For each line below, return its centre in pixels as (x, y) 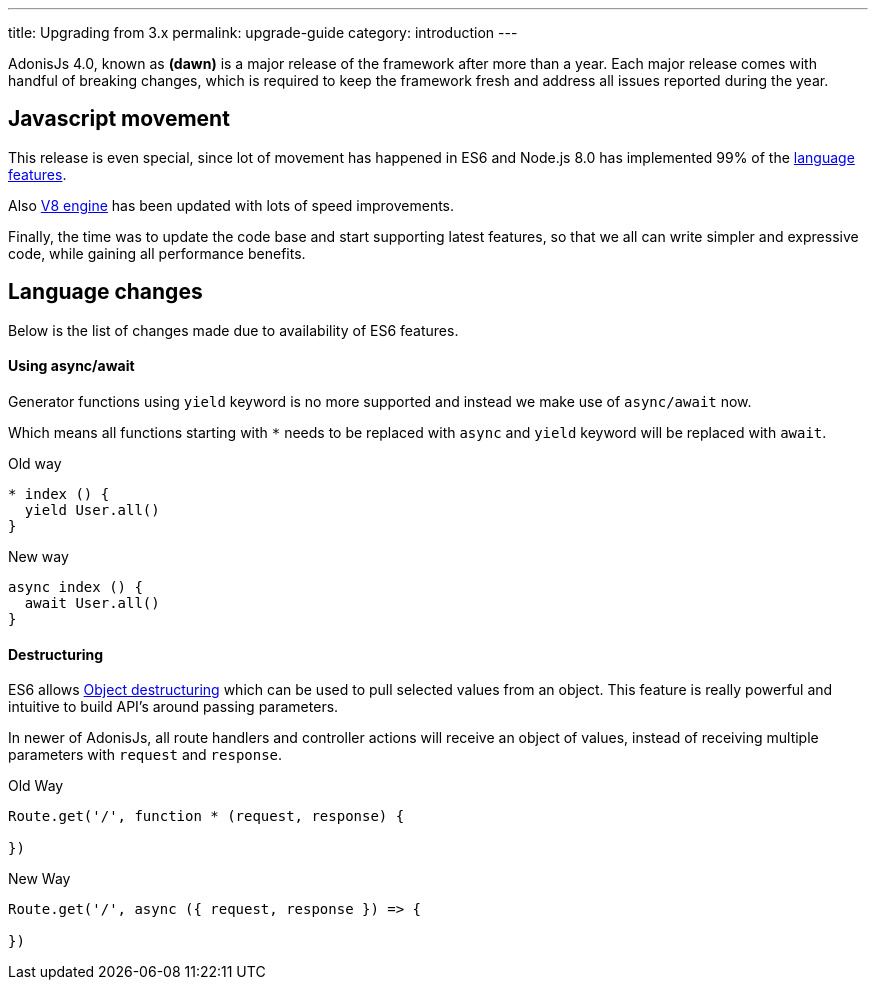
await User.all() (92, 602)
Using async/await (71, 366)
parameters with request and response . (145, 755)
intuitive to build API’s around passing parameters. (173, 707)
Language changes (105, 292)
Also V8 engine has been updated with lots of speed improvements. (231, 205)
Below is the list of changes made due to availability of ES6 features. (233, 330)
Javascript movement (119, 119)
